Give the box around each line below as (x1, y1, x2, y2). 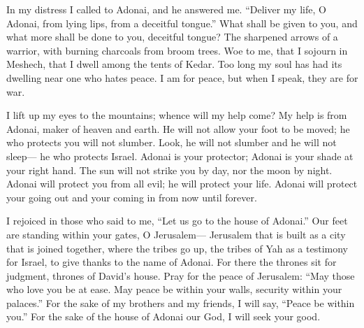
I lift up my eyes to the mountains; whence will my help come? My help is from (6, 108, 347, 122)
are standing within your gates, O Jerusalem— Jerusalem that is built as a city (6, 227, 346, 241)
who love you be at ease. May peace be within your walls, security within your (6, 282, 342, 297)
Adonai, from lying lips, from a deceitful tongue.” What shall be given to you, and (6, 15, 358, 30)
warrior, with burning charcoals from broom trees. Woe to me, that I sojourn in (6, 43, 348, 57)
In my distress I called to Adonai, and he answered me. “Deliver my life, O (6, 2, 326, 16)
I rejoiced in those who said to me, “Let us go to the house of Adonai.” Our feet (6, 213, 348, 228)
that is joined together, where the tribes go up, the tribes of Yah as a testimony (6, 241, 348, 255)
